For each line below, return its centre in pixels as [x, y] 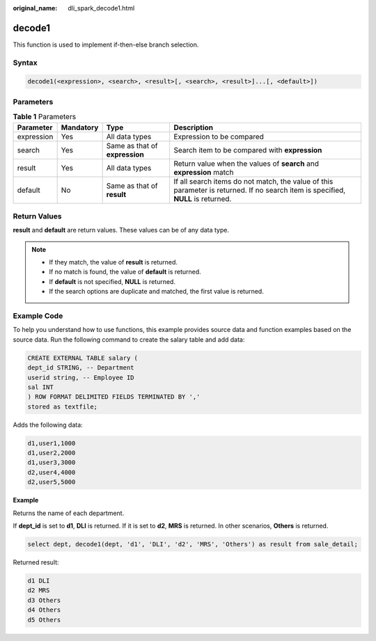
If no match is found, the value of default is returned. [125, 272]
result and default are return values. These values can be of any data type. [121, 230]
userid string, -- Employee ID [81, 377]
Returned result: [36, 562]
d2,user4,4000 [52, 472]
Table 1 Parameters [45, 117]
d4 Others [44, 610]
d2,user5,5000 [52, 482]
